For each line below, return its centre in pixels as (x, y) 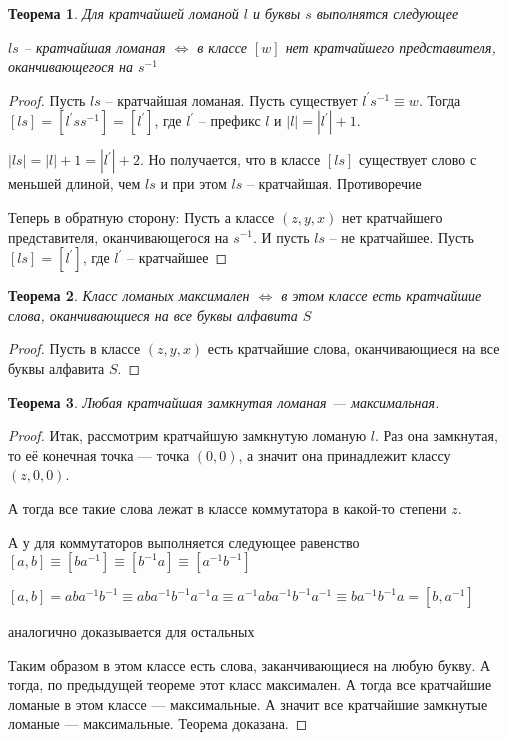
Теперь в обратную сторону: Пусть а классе (141, 216)
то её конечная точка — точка (99, 454)
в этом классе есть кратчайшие (381, 295)
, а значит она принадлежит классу (344, 454)
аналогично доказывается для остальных (131, 631)
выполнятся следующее (387, 13)
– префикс (229, 120)
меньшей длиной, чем (74, 183)
